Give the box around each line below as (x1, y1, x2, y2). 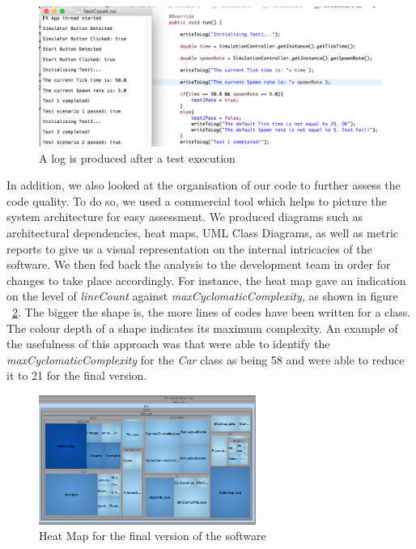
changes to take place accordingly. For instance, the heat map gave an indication (6, 271, 406, 288)
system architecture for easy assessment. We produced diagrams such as (6, 208, 363, 225)
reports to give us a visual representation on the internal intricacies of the (6, 240, 372, 257)
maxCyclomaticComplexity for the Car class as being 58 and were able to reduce (6, 351, 405, 368)
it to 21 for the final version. (6, 367, 147, 384)
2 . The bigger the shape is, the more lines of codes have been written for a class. (12, 304, 411, 321)
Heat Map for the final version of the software (39, 527, 266, 544)
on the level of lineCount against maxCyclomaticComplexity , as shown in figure (6, 287, 398, 304)
